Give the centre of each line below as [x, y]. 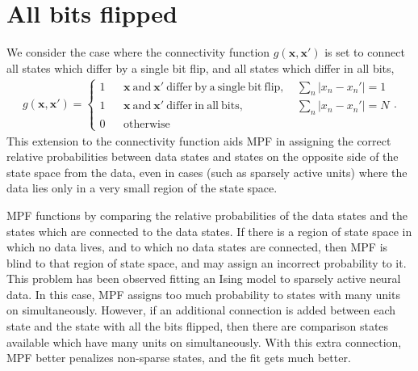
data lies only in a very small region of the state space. [142, 188]
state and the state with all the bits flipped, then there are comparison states [198, 326]
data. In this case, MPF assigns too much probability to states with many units [203, 294]
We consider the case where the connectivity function [138, 52]
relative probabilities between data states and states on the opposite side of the [203, 156]
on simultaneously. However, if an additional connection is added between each [201, 310]
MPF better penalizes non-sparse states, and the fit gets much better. [179, 358]
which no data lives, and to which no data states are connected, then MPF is [197, 247]
